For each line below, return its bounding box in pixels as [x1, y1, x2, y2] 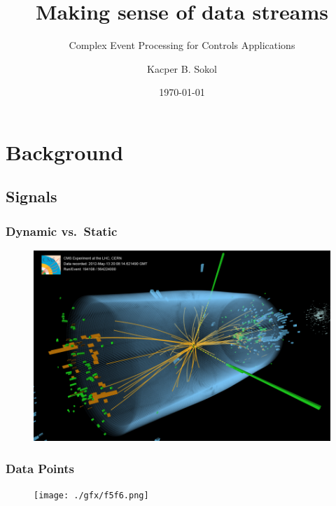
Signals [6, 185, 57, 207]
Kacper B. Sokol [147, 61, 217, 76]
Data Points [6, 459, 74, 477]
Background [6, 137, 124, 166]
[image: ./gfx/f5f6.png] [34, 491, 149, 501]
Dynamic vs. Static [6, 222, 118, 239]
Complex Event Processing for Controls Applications [69, 38, 295, 52]
